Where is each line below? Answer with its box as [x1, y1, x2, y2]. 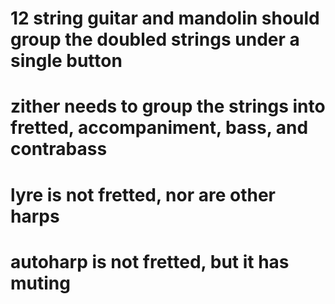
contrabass [10, 138, 108, 161]
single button [10, 50, 123, 72]
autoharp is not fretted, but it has [10, 250, 290, 273]
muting [10, 272, 71, 294]
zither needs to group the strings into [10, 95, 326, 118]
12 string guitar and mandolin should [10, 7, 320, 30]
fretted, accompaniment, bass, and [10, 117, 309, 139]
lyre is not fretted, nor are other [10, 183, 277, 206]
